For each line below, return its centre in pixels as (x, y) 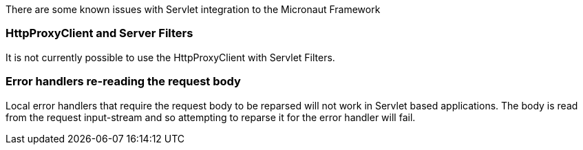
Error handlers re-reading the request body (123, 82)
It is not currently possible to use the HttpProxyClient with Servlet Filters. (170, 57)
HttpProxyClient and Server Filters (99, 33)
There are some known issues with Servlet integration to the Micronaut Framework (193, 9)
